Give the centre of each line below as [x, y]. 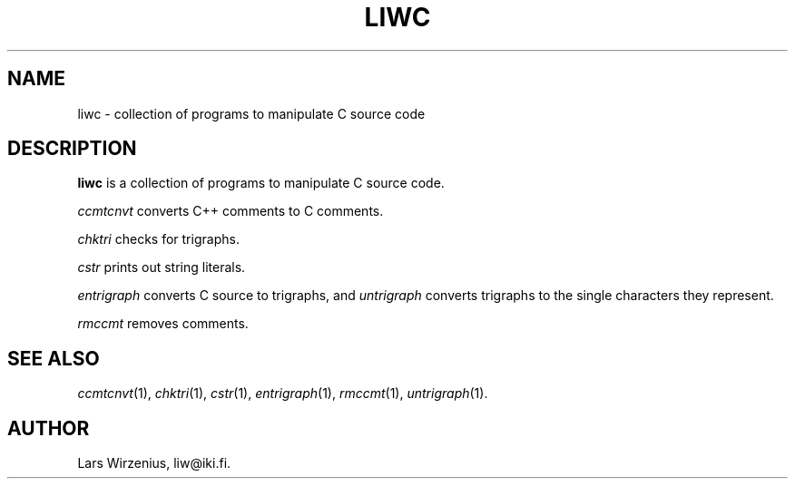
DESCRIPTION [72, 149]
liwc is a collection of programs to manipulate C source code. [261, 183]
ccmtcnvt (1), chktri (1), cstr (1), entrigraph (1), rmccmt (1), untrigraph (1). [283, 394]
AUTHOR [49, 428]
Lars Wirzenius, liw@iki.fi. [154, 463]
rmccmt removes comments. [163, 324]
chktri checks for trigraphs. [158, 239]
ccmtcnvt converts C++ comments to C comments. [231, 211]
